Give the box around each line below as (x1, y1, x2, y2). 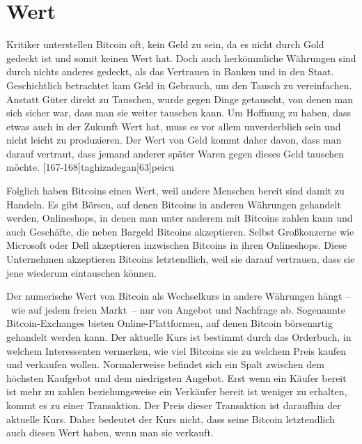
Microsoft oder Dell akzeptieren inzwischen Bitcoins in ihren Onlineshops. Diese (6, 238, 347, 252)
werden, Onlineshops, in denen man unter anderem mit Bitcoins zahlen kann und (6, 210, 353, 225)
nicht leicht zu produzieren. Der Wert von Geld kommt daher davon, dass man (6, 132, 342, 147)
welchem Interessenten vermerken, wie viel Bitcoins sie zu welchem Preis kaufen (6, 343, 347, 358)
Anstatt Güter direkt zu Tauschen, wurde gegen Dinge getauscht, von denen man (6, 91, 354, 106)
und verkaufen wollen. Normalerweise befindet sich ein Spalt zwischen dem (6, 357, 324, 372)
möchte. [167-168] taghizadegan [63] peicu (6, 160, 175, 174)
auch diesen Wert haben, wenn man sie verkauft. (6, 425, 214, 440)
